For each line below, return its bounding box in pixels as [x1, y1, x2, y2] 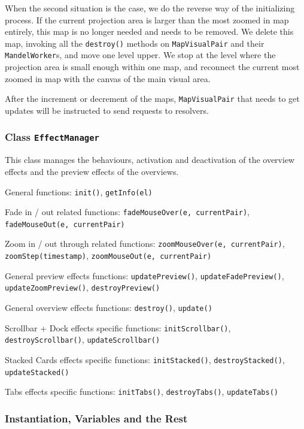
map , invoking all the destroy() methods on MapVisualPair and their [5, 37, 265, 49]
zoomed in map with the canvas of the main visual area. [5, 72, 211, 84]
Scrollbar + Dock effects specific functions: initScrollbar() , [5, 321, 231, 334]
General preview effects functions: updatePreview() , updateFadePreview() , [5, 269, 284, 282]
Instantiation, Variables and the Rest [5, 410, 188, 425]
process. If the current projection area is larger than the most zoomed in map [5, 13, 289, 26]
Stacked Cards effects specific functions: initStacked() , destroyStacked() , [5, 354, 285, 366]
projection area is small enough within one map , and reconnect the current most [5, 61, 300, 73]
